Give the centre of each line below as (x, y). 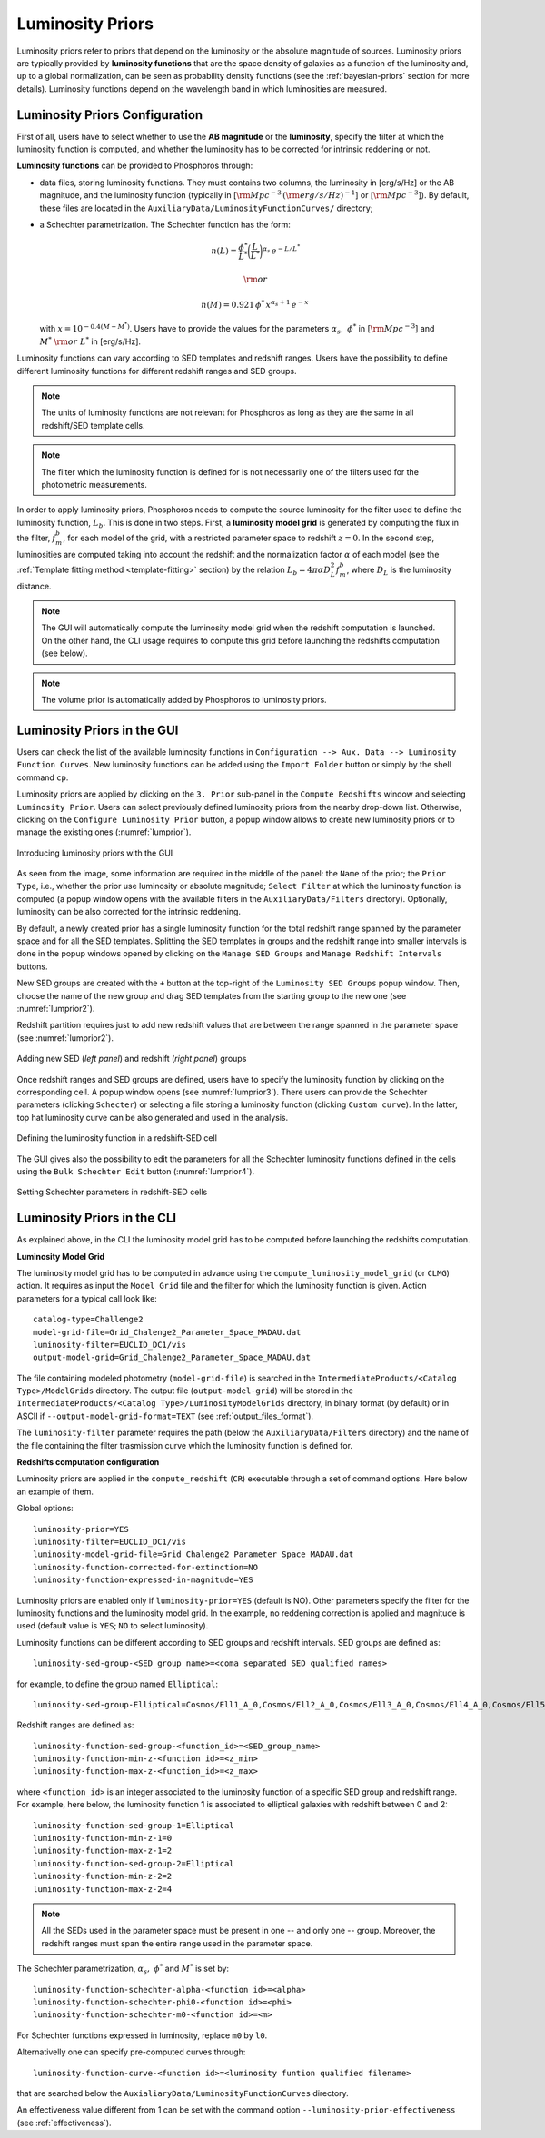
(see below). (64, 653)
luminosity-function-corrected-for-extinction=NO (146, 1567)
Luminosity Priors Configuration (110, 115)
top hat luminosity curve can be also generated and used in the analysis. (153, 1117)
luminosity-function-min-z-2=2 (103, 1876)
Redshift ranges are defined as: (75, 1725)
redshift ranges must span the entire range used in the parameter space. (177, 1943)
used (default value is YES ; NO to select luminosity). (113, 1626)
